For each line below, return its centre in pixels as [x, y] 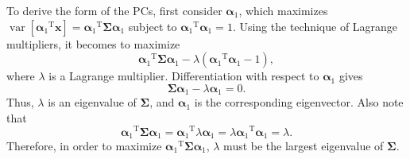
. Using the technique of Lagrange [315, 26]
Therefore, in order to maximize [84, 145]
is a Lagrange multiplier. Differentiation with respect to [184, 76]
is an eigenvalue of [92, 102]
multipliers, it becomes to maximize [93, 43]
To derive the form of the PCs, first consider [114, 10]
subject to [153, 26]
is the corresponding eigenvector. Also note [299, 102]
